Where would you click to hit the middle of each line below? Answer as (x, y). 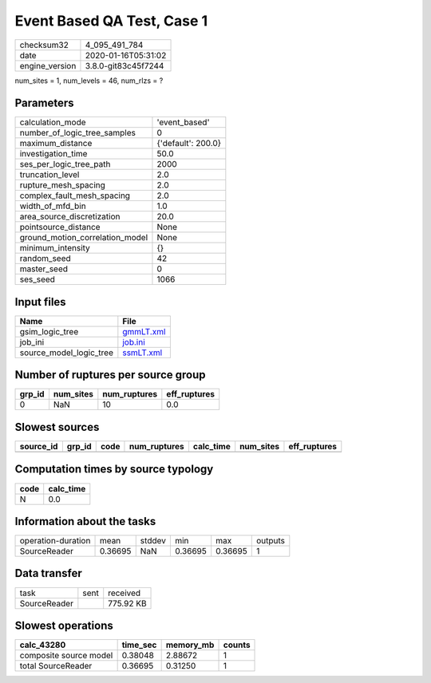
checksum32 (44, 45)
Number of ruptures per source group (110, 375)
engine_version (48, 65)
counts (237, 645)
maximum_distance (56, 144)
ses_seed (38, 279)
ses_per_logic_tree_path (65, 164)
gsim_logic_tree (49, 331)
